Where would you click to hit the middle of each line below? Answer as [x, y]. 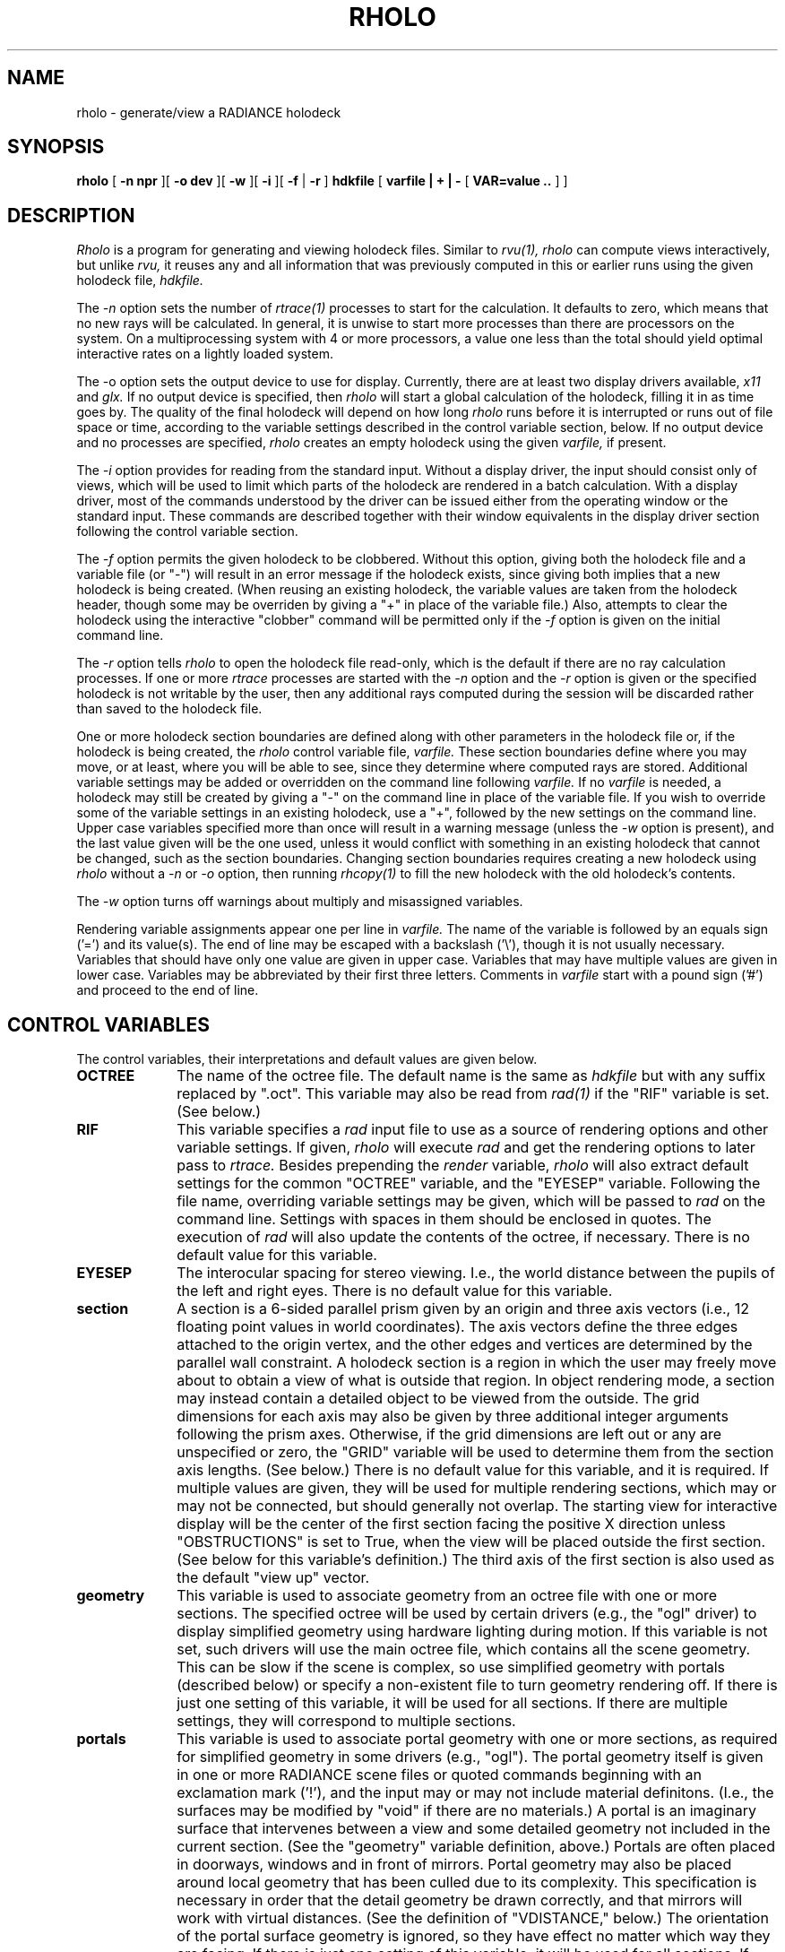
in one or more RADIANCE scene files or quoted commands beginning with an [439, 1775]
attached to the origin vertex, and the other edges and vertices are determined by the [465, 1345]
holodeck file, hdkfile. [140, 281]
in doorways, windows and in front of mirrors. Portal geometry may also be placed [454, 1865]
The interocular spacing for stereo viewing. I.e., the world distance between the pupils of [476, 1273]
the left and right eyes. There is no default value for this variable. [395, 1291]
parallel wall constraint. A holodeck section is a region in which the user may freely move [477, 1363]
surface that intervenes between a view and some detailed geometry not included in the [474, 1829]
